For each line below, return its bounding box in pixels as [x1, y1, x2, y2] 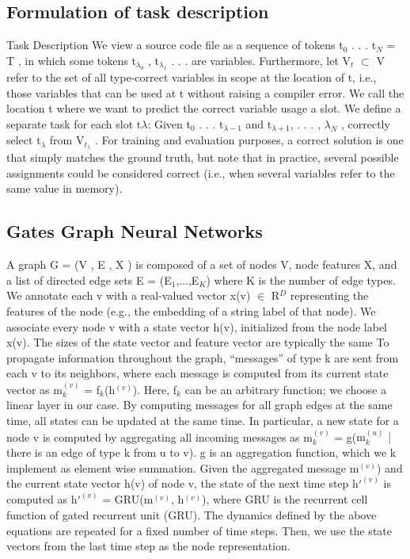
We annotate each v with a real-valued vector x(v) [6, 287, 251, 304]
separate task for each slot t [6, 115, 142, 132]
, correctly [340, 115, 390, 132]
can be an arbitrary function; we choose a [184, 381, 387, 397]
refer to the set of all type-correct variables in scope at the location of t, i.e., [6, 69, 377, 86]
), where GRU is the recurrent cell [201, 491, 368, 507]
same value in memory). [6, 180, 123, 197]
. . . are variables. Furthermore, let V [171, 52, 351, 68]
